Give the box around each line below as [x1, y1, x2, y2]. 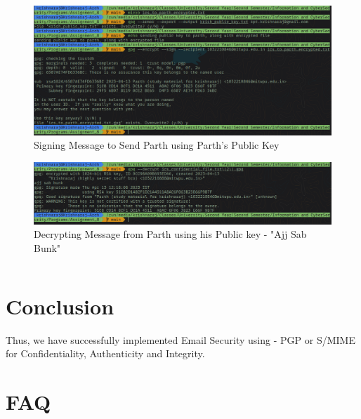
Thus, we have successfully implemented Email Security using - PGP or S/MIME [6, 332, 355, 347]
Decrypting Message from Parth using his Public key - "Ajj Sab [34, 227, 307, 241]
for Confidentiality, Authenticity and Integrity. [6, 346, 205, 361]
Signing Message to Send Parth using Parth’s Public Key [34, 138, 280, 152]
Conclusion [6, 291, 114, 320]
